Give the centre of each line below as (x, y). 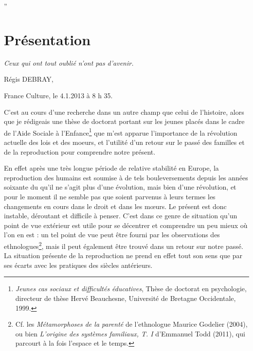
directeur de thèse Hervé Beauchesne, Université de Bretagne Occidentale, (126, 298)
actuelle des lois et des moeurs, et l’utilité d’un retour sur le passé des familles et (124, 142)
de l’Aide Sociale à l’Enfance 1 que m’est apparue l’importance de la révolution (121, 132)
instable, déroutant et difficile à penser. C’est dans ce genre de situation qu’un (121, 216)
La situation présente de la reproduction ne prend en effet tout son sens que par (123, 255)
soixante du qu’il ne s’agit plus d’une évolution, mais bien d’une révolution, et (120, 187)
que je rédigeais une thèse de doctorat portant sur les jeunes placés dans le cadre (124, 121)
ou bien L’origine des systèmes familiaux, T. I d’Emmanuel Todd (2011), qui (130, 333)
